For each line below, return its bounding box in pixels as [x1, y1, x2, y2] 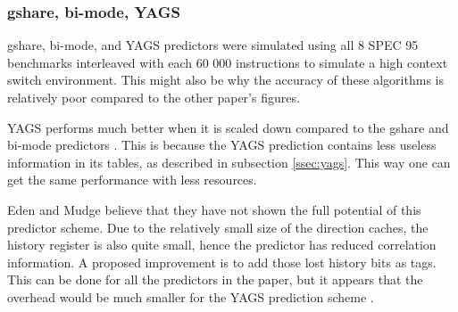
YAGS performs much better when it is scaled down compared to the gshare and [7, 118, 449, 136]
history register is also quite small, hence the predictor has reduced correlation [7, 235, 437, 254]
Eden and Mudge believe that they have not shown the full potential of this [7, 200, 421, 218]
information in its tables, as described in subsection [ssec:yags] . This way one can [7, 152, 451, 171]
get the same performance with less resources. [7, 170, 257, 189]
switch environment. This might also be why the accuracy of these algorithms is [7, 70, 444, 89]
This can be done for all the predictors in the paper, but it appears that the [7, 270, 423, 289]
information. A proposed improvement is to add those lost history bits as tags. [7, 252, 437, 271]
